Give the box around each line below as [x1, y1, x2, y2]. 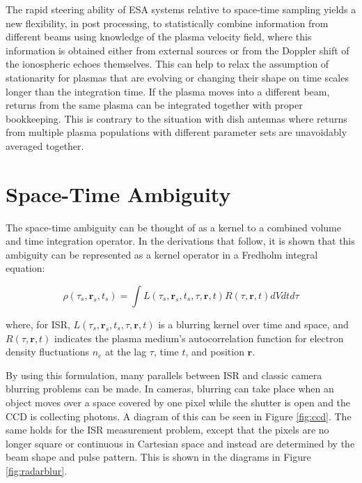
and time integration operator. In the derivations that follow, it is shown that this [6, 233, 355, 248]
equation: [6, 261, 45, 275]
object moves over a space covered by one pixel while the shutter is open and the [6, 395, 351, 409]
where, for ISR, [6, 317, 70, 332]
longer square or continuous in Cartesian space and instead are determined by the [6, 436, 355, 450]
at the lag [105, 344, 147, 359]
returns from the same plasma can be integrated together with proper [6, 98, 303, 112]
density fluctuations [6, 344, 89, 359]
